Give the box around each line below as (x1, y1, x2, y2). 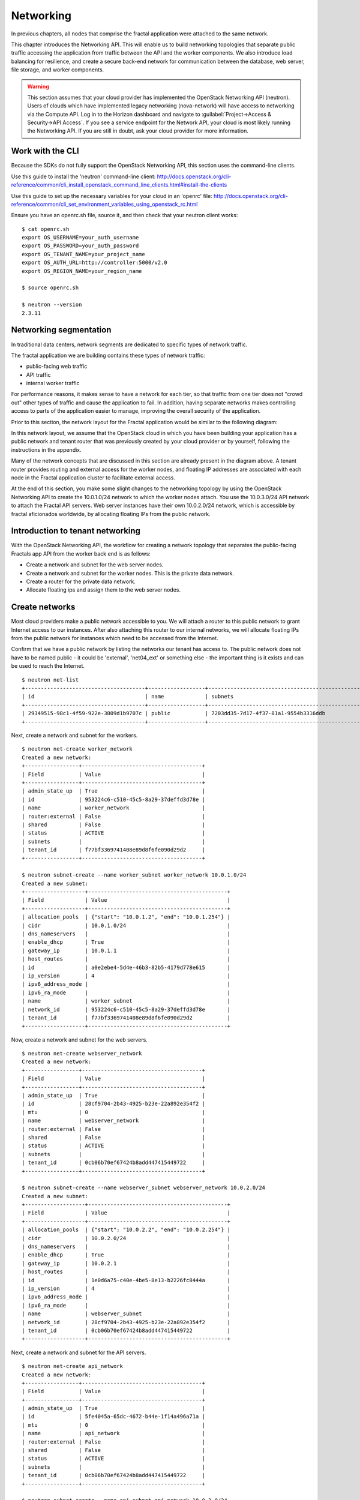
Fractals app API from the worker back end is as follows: (11, 550, 151, 557)
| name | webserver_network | (22, 1117, 205, 1124)
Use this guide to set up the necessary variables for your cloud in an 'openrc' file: (11, 192, 212, 199)
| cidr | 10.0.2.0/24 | (22, 1235, 231, 1241)
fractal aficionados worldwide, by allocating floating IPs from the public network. (11, 510, 211, 517)
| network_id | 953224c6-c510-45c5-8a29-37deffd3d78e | (22, 1006, 231, 1013)
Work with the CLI (11, 146, 79, 156)
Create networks (11, 602, 76, 612)
